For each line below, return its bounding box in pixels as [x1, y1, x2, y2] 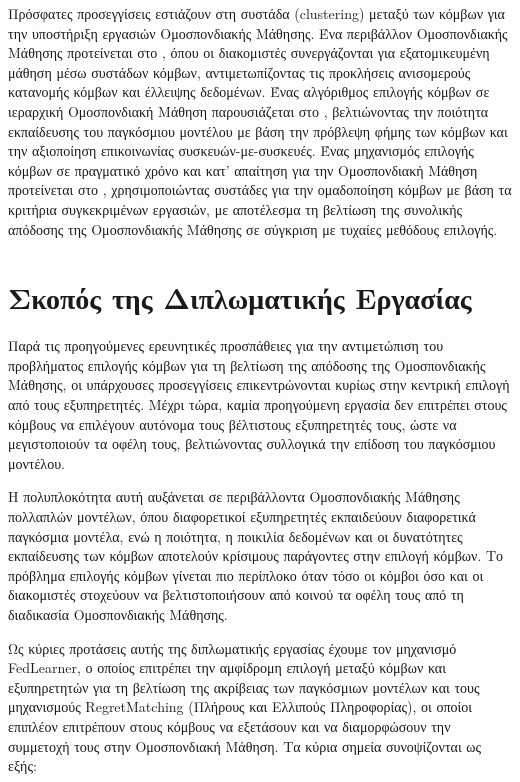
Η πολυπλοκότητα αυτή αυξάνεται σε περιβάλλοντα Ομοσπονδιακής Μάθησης [8, 486, 460, 507]
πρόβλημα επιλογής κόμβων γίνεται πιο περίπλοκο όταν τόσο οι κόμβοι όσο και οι [8, 564, 484, 585]
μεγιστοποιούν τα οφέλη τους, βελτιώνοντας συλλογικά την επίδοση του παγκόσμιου [8, 433, 496, 454]
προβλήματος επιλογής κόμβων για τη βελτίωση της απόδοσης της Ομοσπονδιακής [8, 354, 486, 375]
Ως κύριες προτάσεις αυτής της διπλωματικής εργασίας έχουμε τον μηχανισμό [8, 637, 457, 658]
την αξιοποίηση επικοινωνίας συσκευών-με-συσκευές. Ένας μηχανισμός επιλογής [8, 140, 474, 161]
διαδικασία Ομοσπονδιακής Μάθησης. [8, 603, 228, 624]
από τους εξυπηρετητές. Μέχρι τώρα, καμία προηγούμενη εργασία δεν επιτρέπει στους [8, 394, 507, 415]
